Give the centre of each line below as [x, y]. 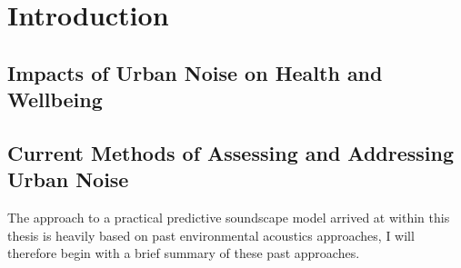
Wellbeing [55, 99]
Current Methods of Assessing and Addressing [231, 152]
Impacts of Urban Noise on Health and [195, 72]
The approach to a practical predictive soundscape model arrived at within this [229, 218]
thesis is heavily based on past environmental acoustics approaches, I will [211, 235]
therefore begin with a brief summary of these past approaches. [184, 253]
